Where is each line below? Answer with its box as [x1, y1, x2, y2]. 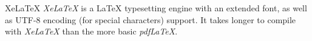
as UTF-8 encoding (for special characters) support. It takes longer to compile [5, 13, 296, 26]
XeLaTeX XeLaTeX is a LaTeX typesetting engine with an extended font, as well [5, 2, 307, 14]
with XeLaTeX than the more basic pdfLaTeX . [5, 25, 178, 37]
